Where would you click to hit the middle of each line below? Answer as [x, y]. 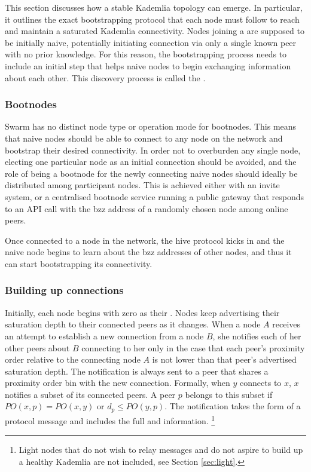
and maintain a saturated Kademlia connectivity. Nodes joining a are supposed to [155, 31]
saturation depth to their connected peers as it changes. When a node [133, 324]
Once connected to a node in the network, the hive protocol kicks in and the [145, 240]
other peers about [37, 347]
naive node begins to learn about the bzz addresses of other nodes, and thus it [148, 252]
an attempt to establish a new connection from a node [104, 335]
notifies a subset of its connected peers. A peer [90, 394]
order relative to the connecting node [73, 359]
